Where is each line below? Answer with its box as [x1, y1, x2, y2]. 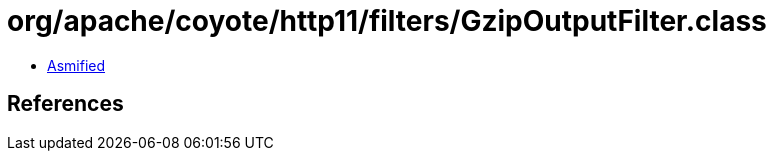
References [7, 91, 124, 117]
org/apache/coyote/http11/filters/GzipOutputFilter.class [7, 4, 767, 38]
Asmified [47, 56, 106, 74]
